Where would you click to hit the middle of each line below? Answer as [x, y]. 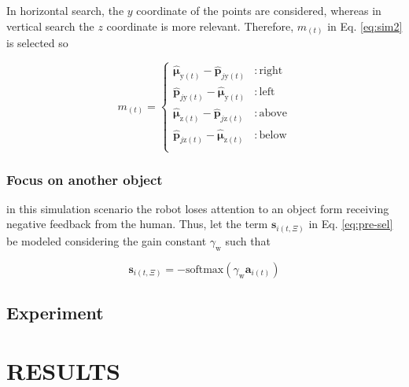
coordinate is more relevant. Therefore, [200, 26]
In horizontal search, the [65, 10]
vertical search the [50, 26]
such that [248, 241]
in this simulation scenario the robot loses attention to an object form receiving [198, 208]
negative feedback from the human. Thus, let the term [137, 224]
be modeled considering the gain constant [107, 241]
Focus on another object [85, 179]
